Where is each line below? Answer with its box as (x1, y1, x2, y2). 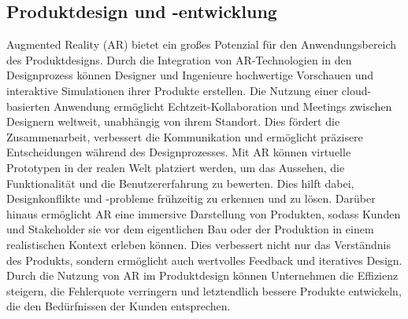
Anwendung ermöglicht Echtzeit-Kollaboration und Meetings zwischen (54, 97, 392, 114)
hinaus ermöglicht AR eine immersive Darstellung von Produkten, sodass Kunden (6, 205, 401, 222)
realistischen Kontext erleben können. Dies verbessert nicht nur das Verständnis (6, 236, 391, 252)
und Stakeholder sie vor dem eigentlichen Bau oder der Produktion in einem (6, 221, 374, 237)
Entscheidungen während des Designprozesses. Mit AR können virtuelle (6, 144, 351, 160)
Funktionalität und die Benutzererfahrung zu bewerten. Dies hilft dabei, (6, 174, 354, 191)
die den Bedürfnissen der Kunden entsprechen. (6, 298, 231, 314)
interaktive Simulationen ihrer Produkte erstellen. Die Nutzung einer (6, 82, 339, 98)
